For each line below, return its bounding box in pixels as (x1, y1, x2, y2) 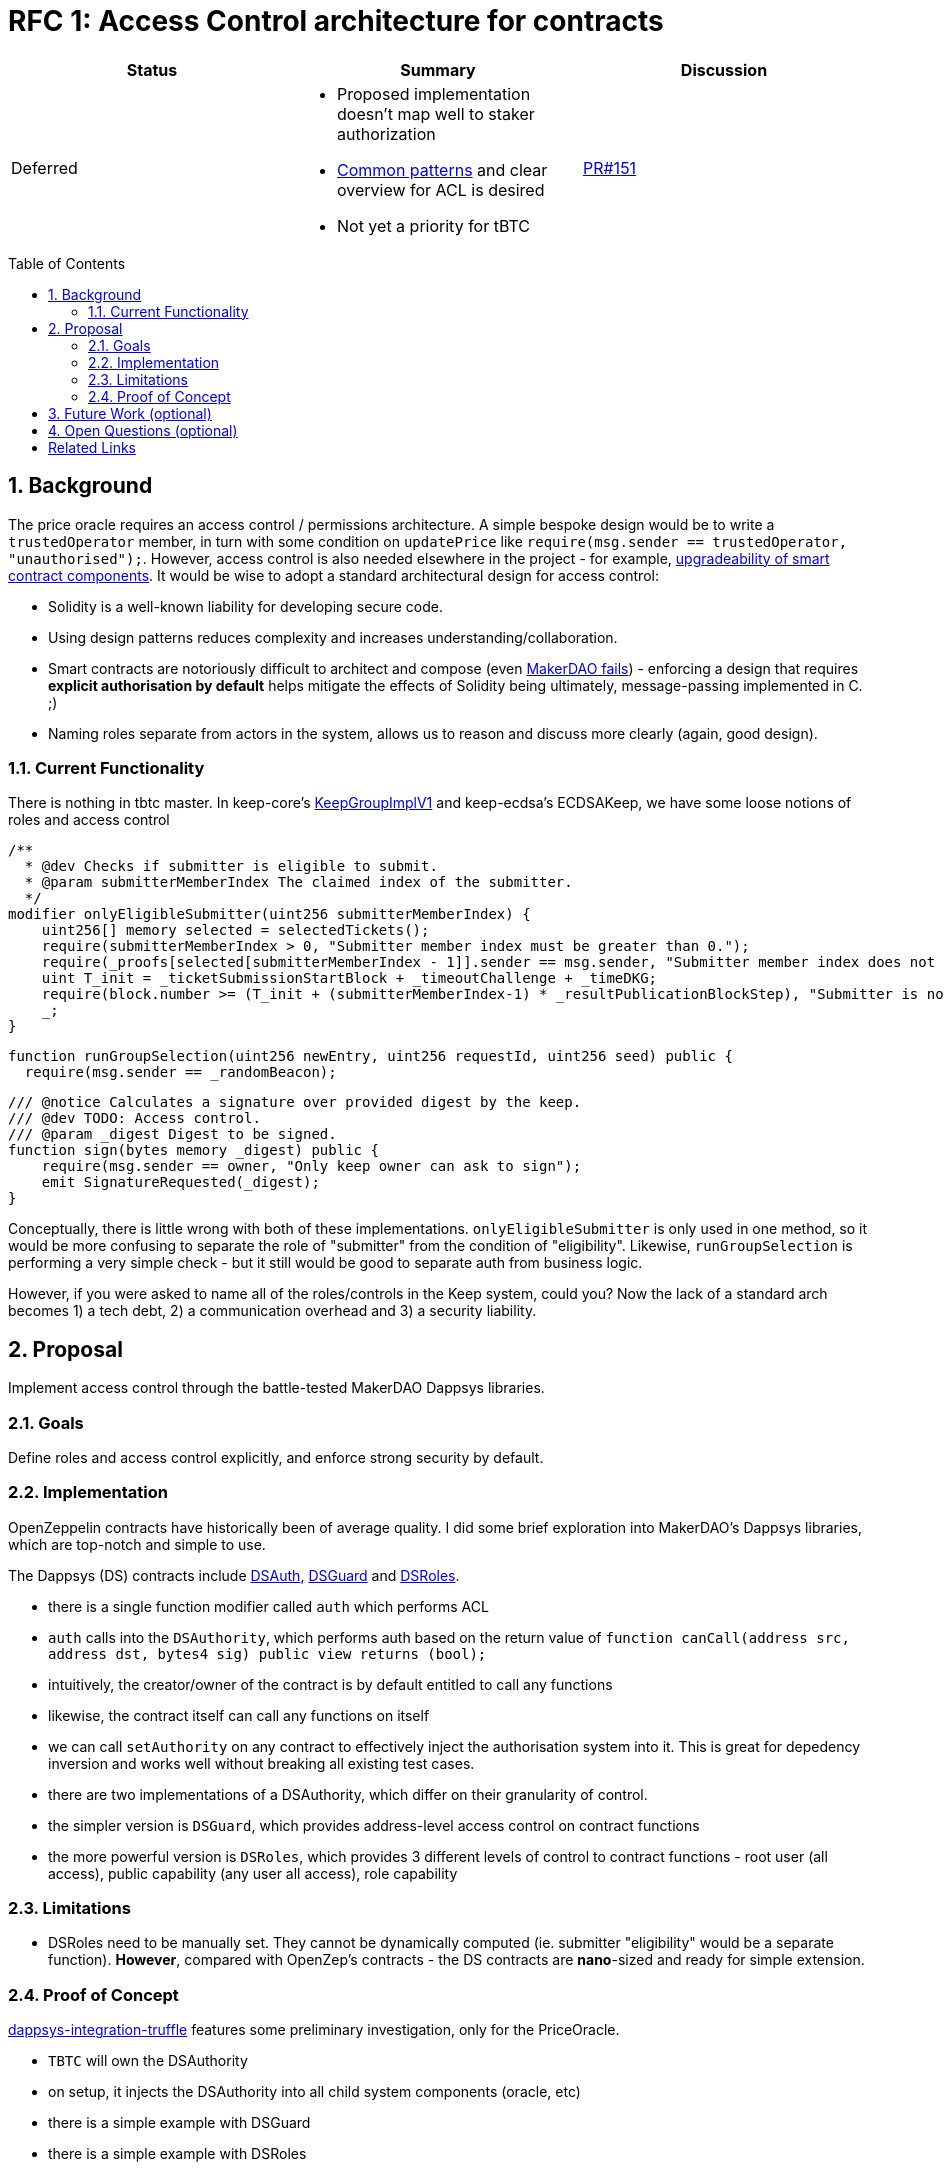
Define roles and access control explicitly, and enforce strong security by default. (8, 1448, 544, 1466)
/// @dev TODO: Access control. (8, 1110, 261, 1127)
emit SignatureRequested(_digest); (41, 1174, 320, 1191)
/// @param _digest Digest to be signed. (8, 1126, 337, 1143)
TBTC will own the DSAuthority (48, 2052, 248, 2070)
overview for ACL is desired (336, 179, 545, 200)
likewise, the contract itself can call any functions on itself (48, 1706, 430, 1724)
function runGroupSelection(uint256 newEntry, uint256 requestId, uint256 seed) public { (8, 1048, 733, 1065)
